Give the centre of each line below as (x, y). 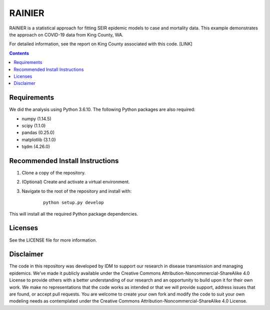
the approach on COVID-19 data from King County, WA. (66, 34)
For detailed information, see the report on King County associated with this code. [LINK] (101, 44)
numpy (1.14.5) (37, 119)
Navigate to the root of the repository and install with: (77, 191)
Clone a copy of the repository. (54, 173)
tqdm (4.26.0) (36, 147)
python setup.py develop (73, 203)
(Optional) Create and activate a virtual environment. (76, 182)
